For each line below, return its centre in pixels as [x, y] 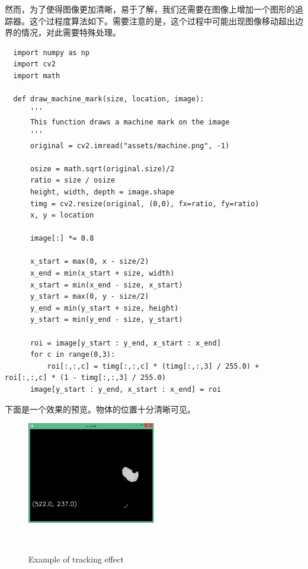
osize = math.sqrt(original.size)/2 [102, 169]
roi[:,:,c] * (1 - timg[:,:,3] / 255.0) [86, 378]
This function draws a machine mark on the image [130, 122]
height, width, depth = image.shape [102, 192]
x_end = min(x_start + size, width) [102, 274]
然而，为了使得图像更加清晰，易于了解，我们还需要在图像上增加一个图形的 [150, 9]
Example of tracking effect [76, 559]
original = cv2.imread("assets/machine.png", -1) [130, 146]
